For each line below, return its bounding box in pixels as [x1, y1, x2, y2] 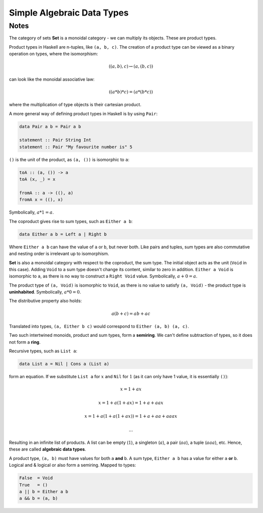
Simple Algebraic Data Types [9, 7, 129, 18]
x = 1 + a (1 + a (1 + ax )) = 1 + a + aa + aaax [84, 414, 178, 419]
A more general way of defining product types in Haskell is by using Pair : [9, 110, 158, 116]
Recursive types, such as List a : [9, 348, 77, 354]
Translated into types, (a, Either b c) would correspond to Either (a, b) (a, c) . [9, 324, 189, 330]
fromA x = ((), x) [19, 197, 63, 202]
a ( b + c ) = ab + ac [111, 311, 150, 316]
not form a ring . [9, 339, 41, 345]
